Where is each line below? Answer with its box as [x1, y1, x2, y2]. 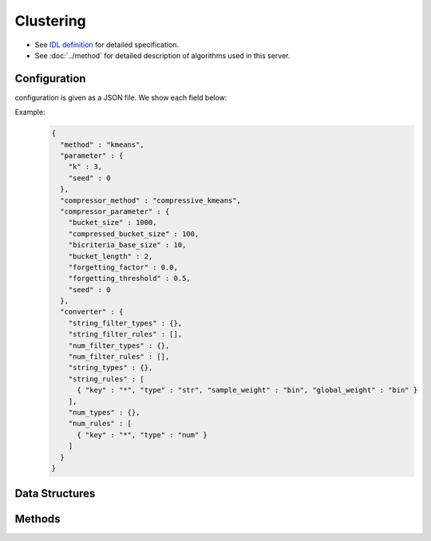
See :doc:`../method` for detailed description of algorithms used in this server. [34, 50, 291, 60]
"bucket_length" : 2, [68, 251, 153, 261]
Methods [14, 512, 61, 526]
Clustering [14, 12, 87, 30]
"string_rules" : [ [68, 374, 145, 383]
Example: [14, 108, 45, 117]
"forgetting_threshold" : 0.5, [68, 274, 191, 283]
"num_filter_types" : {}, [68, 341, 170, 350]
